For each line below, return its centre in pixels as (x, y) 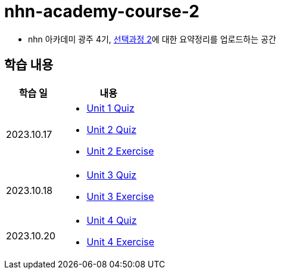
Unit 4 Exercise (121, 241)
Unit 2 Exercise (120, 151)
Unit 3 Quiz (112, 175)
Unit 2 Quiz (112, 129)
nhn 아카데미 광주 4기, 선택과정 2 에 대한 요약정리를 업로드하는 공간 (152, 39)
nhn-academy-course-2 (102, 11)
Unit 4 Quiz (112, 220)
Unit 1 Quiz (110, 108)
